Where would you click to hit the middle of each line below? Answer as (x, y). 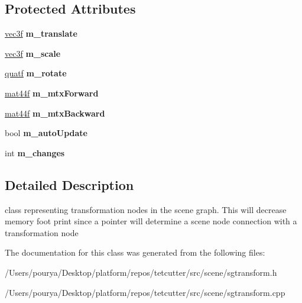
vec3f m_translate (41, 33)
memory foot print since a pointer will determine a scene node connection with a (151, 221)
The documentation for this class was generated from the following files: (135, 252)
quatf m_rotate (36, 73)
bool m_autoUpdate (46, 133)
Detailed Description (69, 184)
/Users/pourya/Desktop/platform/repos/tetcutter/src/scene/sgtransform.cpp (145, 292)
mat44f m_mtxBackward (55, 113)
